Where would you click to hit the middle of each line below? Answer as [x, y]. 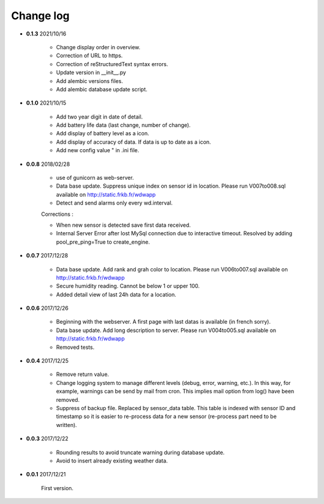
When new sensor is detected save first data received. [124, 225]
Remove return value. [82, 374]
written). [67, 425]
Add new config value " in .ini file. [97, 150]
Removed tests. [75, 347]
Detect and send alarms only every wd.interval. [115, 203]
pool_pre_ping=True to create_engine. [103, 242]
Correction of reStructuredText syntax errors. [112, 64]
